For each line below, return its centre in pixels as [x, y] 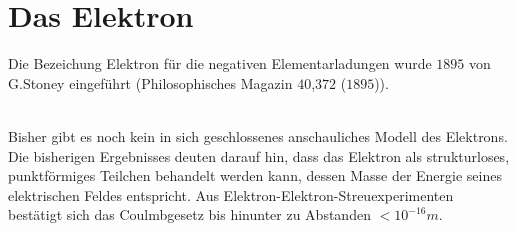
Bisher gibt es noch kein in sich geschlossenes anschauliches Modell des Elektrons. [258, 135]
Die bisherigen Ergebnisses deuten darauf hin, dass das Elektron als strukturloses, [259, 155]
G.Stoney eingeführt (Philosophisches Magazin [150, 82]
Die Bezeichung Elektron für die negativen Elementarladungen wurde [220, 63]
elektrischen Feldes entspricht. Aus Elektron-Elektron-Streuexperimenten [231, 194]
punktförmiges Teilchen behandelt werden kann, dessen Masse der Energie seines [255, 175]
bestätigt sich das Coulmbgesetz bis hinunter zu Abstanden [189, 214]
